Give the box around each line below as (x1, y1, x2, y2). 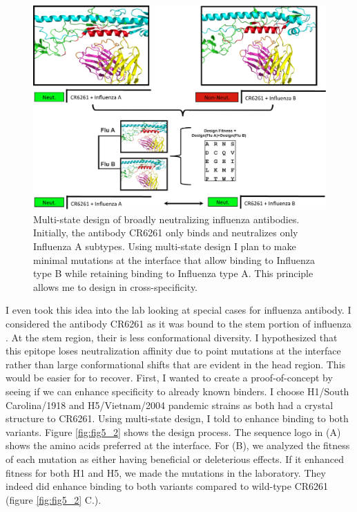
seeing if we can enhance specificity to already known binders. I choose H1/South (6, 383, 349, 398)
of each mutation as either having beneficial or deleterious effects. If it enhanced (6, 451, 344, 466)
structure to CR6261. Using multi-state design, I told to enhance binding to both (6, 411, 349, 426)
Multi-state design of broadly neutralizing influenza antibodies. (33, 211, 300, 226)
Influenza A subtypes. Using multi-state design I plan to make (33, 239, 296, 253)
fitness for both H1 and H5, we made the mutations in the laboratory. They (6, 465, 326, 480)
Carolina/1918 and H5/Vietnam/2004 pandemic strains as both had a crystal (6, 397, 334, 412)
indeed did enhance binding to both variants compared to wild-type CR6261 (6, 479, 329, 493)
